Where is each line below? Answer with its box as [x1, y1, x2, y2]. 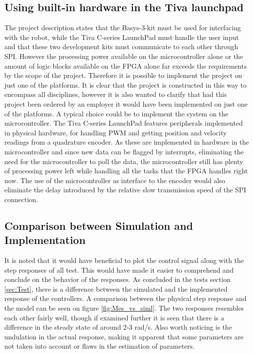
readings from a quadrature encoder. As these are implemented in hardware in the [4, 137, 249, 147]
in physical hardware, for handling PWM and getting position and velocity [4, 127, 227, 137]
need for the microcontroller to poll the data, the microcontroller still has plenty [4, 156, 243, 166]
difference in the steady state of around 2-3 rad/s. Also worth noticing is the [4, 322, 232, 332]
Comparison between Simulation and [4, 218, 193, 233]
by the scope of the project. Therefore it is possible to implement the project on [4, 70, 242, 80]
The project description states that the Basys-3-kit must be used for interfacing [4, 22, 241, 33]
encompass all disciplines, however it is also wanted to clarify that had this [4, 89, 227, 99]
